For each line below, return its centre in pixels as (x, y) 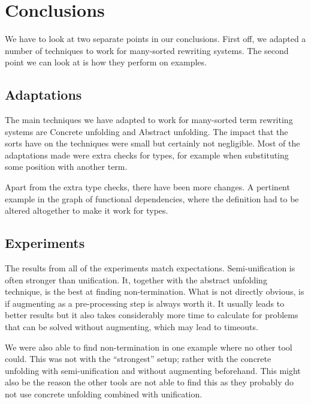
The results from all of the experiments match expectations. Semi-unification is (150, 268)
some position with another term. (66, 167)
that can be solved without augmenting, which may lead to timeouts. (132, 327)
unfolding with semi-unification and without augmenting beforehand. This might (153, 370)
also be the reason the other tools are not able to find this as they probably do (149, 382)
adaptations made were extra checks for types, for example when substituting (147, 155)
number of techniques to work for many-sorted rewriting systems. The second (147, 50)
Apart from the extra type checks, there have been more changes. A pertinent (147, 187)
